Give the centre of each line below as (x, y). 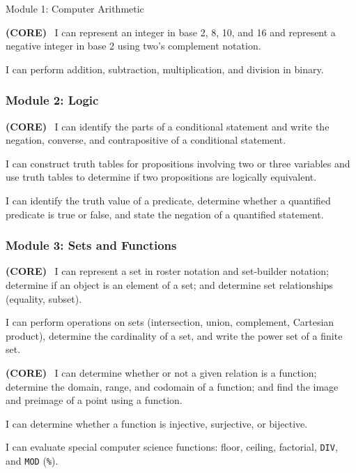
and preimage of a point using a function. (94, 400)
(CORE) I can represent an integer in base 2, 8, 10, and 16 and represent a (171, 32)
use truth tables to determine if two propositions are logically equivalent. (161, 177)
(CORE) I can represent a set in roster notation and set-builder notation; (167, 271)
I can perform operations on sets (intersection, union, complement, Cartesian (170, 322)
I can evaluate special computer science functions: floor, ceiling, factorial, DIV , (172, 447)
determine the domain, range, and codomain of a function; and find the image (172, 386)
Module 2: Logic (52, 100)
